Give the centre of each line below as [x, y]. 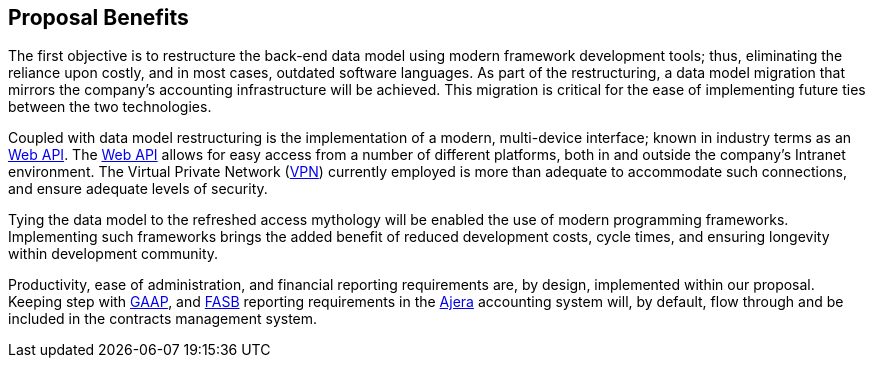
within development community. [113, 254]
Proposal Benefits [98, 17]
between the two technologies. [110, 107]
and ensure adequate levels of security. [138, 189]
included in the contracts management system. [163, 319]
